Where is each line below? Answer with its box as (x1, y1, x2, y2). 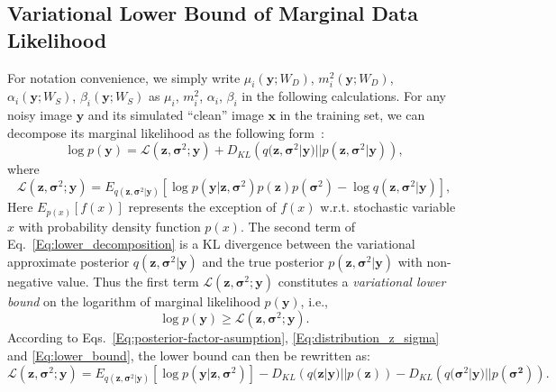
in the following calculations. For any (242, 87, 446, 105)
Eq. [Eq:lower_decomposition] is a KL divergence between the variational (7, 234, 415, 253)
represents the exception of (128, 197, 277, 216)
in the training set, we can (279, 105, 425, 124)
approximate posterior (7, 251, 130, 270)
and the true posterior (202, 251, 324, 270)
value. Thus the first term (57, 271, 199, 290)
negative (7, 271, 53, 290)
